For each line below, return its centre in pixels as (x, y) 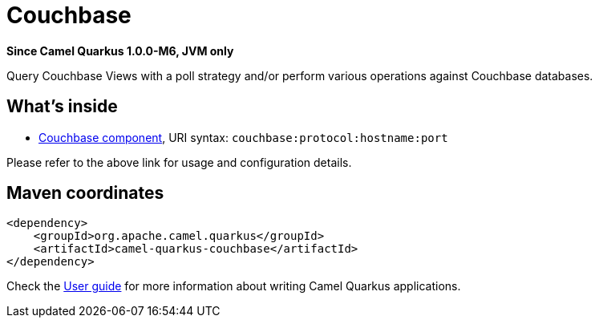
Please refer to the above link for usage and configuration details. (179, 162)
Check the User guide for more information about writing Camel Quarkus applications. (234, 286)
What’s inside (62, 107)
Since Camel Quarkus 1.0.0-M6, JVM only (120, 51)
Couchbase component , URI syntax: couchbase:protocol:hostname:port (243, 137)
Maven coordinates (85, 193)
